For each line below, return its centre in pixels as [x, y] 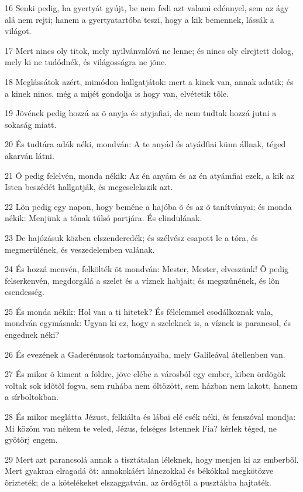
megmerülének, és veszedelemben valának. [80, 249]
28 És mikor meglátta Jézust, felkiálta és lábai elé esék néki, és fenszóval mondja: [150, 417]
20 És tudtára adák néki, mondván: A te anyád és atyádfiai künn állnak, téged [145, 144]
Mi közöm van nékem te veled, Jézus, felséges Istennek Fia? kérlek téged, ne [141, 428]
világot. [18, 31]
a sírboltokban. [32, 397]
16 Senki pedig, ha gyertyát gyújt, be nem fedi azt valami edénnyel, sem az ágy [147, 8]
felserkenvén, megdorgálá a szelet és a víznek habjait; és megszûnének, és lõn [142, 280]
